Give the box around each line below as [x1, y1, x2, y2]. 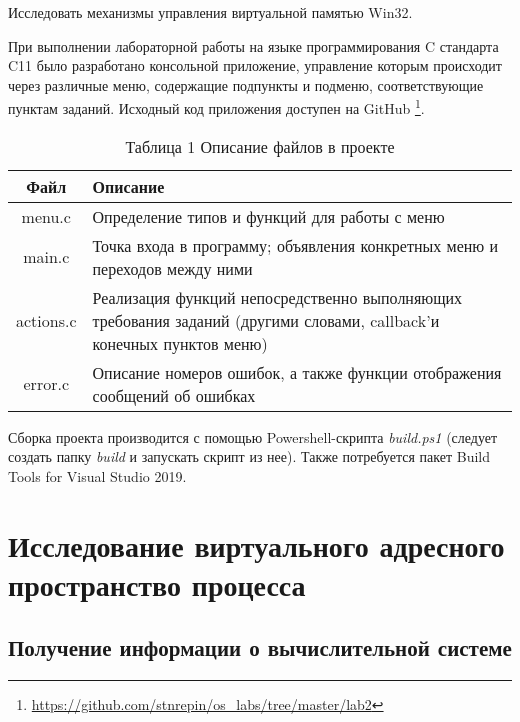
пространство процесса [8, 563, 306, 604]
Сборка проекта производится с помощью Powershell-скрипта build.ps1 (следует [8, 426, 498, 447]
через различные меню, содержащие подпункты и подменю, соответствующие [8, 74, 484, 95]
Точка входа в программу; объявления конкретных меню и [92, 233, 499, 257]
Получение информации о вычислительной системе [8, 632, 512, 663]
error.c [23, 372, 69, 396]
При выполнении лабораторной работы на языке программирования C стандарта [8, 35, 499, 56]
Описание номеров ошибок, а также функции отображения [92, 360, 502, 384]
